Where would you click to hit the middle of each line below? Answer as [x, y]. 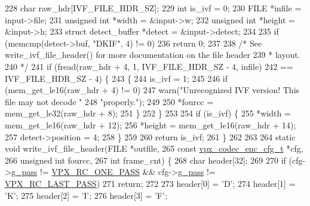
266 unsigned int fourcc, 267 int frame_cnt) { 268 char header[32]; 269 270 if [145, 160]
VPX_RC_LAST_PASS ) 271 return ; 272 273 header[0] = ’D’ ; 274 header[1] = [150, 183]
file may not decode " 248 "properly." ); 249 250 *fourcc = [109, 101]
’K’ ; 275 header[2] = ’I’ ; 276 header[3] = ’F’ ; [86, 195]
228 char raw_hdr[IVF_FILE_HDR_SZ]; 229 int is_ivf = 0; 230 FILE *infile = [153, 8]
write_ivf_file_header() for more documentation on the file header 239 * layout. [153, 55]
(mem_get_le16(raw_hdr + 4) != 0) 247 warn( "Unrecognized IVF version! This [152, 90]
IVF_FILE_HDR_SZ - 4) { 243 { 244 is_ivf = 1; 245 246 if [116, 78]
